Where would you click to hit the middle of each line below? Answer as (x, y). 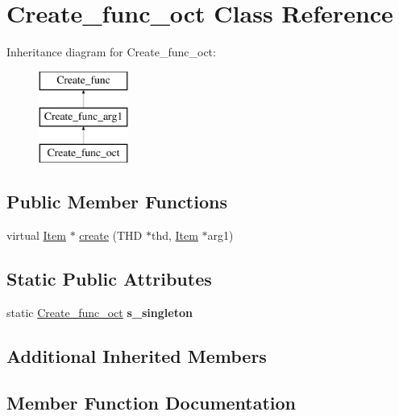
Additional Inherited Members (137, 355)
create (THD (111, 235)
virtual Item (36, 235)
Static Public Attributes (109, 278)
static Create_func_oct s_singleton (100, 312)
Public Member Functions (117, 202)
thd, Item (175, 235)
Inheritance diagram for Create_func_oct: (111, 52)
